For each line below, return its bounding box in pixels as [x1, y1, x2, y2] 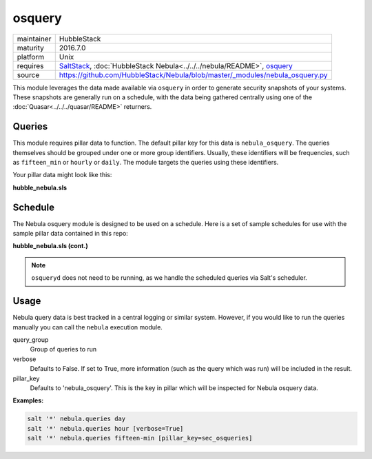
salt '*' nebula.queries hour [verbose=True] [27, 425, 184, 432]
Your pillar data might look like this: [12, 171, 112, 179]
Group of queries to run [30, 345, 97, 354]
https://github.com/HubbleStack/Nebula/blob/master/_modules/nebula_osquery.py [59, 70, 328, 79]
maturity [17, 43, 45, 52]
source [17, 70, 40, 79]
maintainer [17, 34, 52, 43]
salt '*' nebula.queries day [27, 415, 126, 423]
